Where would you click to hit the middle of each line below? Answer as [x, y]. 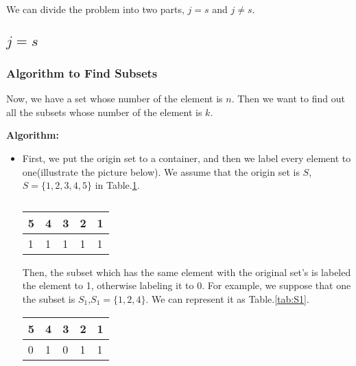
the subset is [49, 298]
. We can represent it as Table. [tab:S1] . [227, 298]
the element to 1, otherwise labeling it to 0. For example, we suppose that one [187, 285]
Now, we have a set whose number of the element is [115, 99]
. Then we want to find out [288, 99]
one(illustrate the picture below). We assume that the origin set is [161, 171]
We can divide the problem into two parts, [95, 9]
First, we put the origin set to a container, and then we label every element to [187, 158]
